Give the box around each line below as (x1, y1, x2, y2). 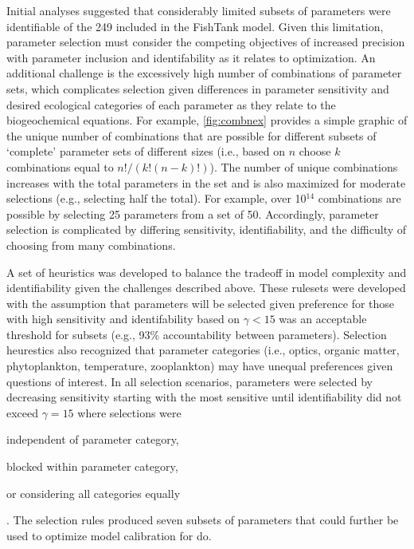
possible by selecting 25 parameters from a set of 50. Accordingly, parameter (6, 205, 379, 222)
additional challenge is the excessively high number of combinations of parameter (6, 65, 402, 81)
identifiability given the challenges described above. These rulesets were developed (6, 279, 406, 296)
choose (299, 143, 331, 160)
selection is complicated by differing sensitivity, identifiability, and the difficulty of (6, 221, 407, 238)
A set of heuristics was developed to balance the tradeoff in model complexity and (6, 263, 407, 280)
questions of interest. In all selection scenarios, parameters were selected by (6, 373, 373, 389)
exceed (6, 404, 39, 421)
